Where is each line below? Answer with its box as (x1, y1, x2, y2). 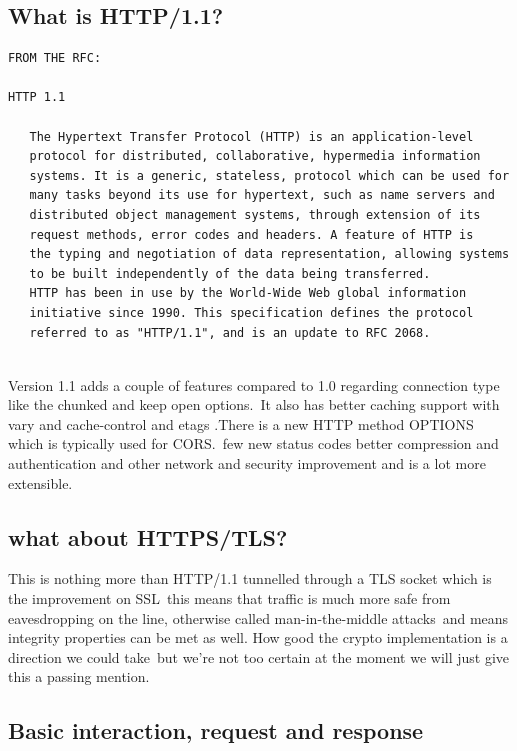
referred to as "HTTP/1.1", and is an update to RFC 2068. (29, 325, 431, 340)
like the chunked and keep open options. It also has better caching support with (8, 394, 500, 415)
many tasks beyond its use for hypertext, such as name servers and (29, 188, 495, 203)
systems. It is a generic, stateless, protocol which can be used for (29, 168, 510, 183)
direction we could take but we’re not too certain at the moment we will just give (8, 646, 510, 667)
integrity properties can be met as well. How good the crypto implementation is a (8, 627, 508, 648)
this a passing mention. (8, 666, 150, 687)
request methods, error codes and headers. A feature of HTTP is (29, 227, 474, 242)
